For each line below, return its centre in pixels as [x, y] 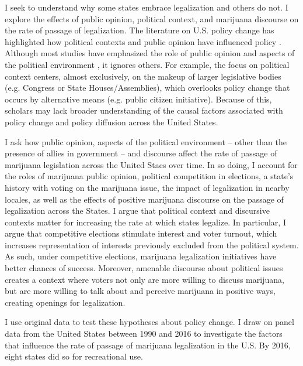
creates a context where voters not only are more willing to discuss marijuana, [144, 279]
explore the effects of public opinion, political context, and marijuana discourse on [152, 18]
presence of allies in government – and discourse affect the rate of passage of [141, 153]
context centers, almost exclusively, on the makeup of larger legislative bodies [143, 76]
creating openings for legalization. [65, 302]
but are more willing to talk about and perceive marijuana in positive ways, [140, 291]
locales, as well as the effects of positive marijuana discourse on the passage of [144, 199]
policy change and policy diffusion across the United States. [112, 122]
